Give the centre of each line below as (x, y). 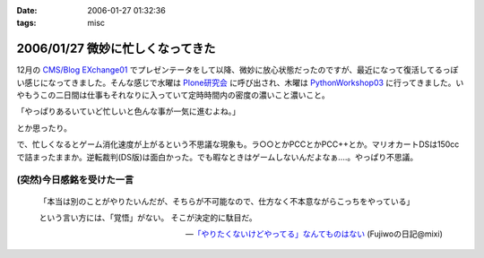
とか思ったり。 (44, 128)
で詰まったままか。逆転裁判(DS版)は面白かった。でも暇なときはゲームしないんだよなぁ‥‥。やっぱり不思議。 (217, 157)
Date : (27, 10)
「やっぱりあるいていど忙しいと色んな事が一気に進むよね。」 (129, 111)
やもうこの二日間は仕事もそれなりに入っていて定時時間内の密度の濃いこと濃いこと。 (173, 95)
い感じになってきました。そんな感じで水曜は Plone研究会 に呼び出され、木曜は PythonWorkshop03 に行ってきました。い (240, 82)
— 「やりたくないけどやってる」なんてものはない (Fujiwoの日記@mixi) (314, 234)
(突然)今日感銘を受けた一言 (75, 180)
